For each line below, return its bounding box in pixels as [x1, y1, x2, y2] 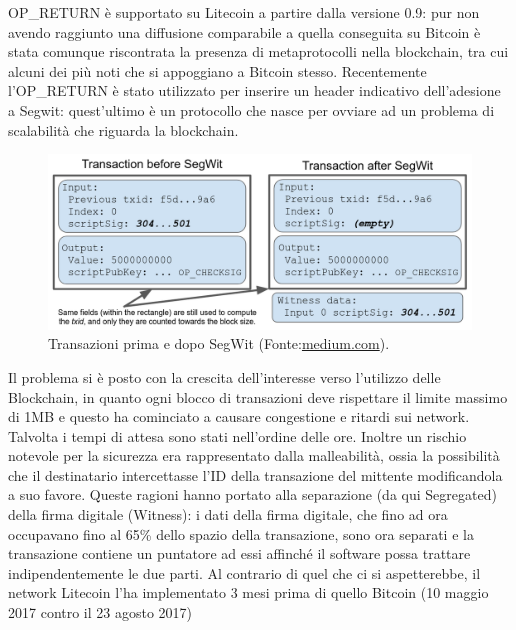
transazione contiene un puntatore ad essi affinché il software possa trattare [8, 543, 471, 564]
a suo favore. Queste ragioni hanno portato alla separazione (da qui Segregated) [8, 484, 497, 505]
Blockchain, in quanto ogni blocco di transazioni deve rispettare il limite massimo [8, 386, 508, 407]
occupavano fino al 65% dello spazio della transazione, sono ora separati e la [8, 523, 474, 544]
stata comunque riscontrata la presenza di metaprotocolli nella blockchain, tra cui [8, 41, 509, 62]
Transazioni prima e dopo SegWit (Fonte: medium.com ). [48, 333, 390, 354]
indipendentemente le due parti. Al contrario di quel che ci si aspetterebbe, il [8, 562, 481, 583]
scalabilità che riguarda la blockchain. [8, 119, 239, 140]
